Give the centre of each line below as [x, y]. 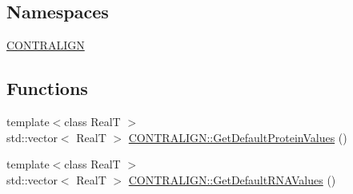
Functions [47, 88]
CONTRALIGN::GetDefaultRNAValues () [232, 179]
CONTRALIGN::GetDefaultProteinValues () [238, 137]
